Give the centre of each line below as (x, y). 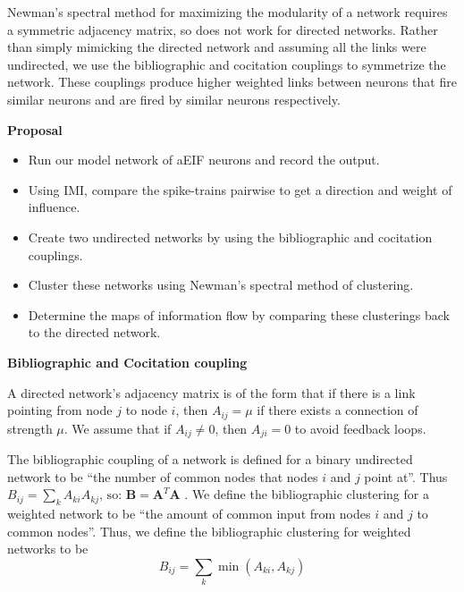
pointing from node (60, 410)
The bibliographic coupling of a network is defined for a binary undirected (210, 459)
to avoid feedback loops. (360, 428)
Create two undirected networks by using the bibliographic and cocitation (230, 237)
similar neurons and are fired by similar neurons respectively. (174, 99)
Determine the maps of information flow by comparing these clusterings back (239, 314)
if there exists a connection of (337, 410)
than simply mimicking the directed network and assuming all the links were (217, 47)
